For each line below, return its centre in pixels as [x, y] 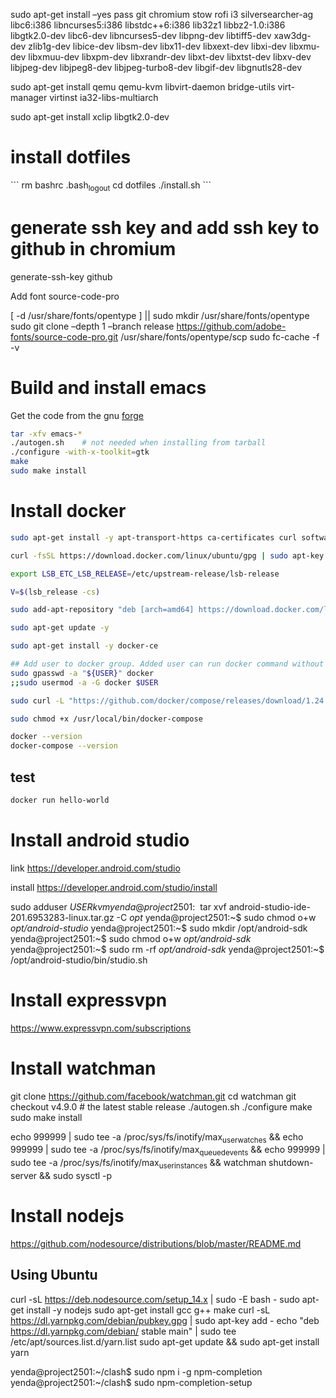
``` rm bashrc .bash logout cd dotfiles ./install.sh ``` [111, 186]
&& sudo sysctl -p [76, 1176]
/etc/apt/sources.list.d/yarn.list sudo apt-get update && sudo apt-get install [165, 1341]
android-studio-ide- [269, 906]
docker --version [46, 737]
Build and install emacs [108, 387]
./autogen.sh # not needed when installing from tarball [138, 443]
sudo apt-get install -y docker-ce [84, 646]
